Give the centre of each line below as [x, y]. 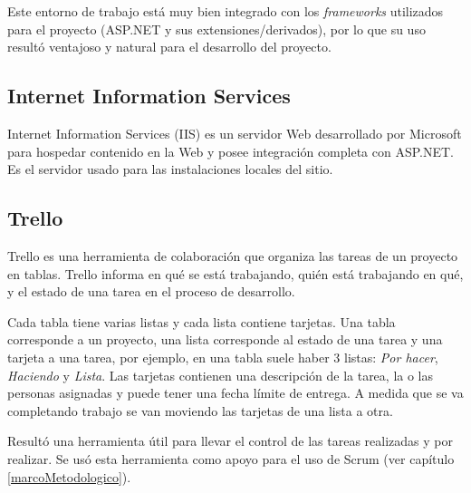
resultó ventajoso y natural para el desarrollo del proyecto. [169, 47]
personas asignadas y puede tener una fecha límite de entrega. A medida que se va [235, 393]
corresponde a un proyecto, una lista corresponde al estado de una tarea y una [225, 339]
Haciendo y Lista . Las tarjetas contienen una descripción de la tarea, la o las [221, 375]
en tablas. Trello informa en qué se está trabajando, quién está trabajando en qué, [235, 273]
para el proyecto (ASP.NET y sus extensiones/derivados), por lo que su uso [216, 29]
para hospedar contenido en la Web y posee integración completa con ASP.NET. [231, 151]
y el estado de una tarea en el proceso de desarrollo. [151, 291]
